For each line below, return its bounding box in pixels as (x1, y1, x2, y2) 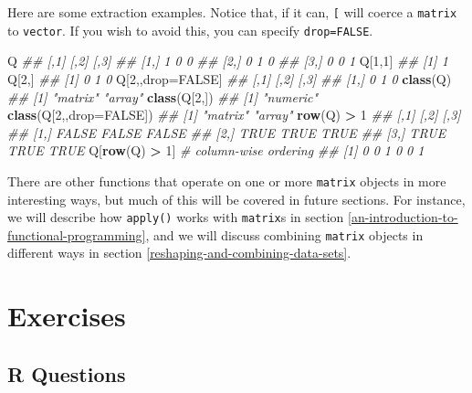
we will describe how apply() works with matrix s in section (7, 207, 344, 227)
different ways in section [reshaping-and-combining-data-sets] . (7, 243, 351, 262)
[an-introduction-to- (348, 207, 458, 227)
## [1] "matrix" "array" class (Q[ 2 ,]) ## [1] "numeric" (7, 87, 319, 106)
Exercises (7, 297, 126, 335)
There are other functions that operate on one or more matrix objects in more (7, 171, 446, 190)
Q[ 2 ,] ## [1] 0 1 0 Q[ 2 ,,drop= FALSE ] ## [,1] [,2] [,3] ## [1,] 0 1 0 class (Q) (7, 69, 452, 88)
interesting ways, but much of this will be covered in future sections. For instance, (7, 189, 466, 208)
